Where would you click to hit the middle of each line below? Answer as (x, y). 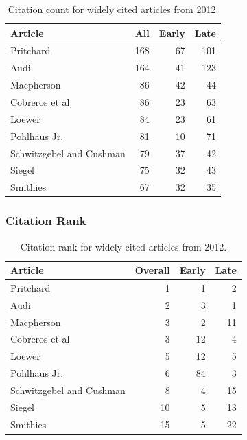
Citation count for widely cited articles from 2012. (113, 9)
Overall (152, 270)
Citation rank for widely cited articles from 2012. (123, 246)
